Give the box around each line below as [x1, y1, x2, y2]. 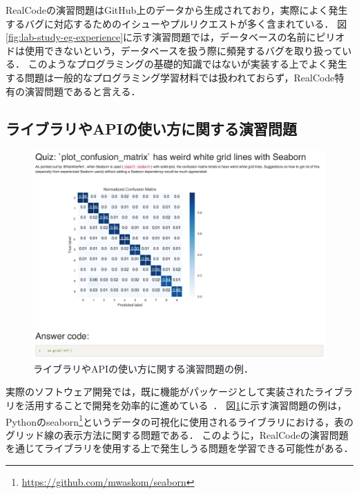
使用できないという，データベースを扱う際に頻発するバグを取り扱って [24, 43, 342, 57]
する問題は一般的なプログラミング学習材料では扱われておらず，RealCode [6, 70, 335, 84]
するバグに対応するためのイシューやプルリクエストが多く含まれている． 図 [6, 16, 347, 30]
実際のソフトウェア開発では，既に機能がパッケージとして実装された [6, 384, 315, 399]
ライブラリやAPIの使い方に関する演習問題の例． [33, 361, 254, 375]
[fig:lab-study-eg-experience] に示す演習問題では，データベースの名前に [6, 30, 316, 44]
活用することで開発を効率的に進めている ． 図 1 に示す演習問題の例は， [24, 397, 347, 412]
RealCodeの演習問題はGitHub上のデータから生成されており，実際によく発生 [6, 3, 348, 17]
